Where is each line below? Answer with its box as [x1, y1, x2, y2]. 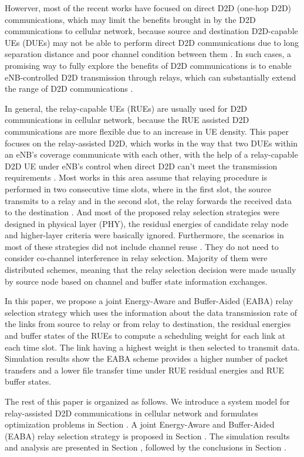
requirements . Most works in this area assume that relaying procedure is [5, 171, 268, 184]
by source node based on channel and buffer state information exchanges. [5, 275, 268, 287]
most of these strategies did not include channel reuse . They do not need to [5, 240, 279, 252]
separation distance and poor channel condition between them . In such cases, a [5, 48, 292, 60]
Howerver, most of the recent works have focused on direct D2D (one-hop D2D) [5, 2, 292, 14]
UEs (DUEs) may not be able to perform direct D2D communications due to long [5, 36, 299, 48]
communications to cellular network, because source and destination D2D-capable [5, 25, 298, 37]
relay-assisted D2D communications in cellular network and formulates [5, 406, 258, 419]
